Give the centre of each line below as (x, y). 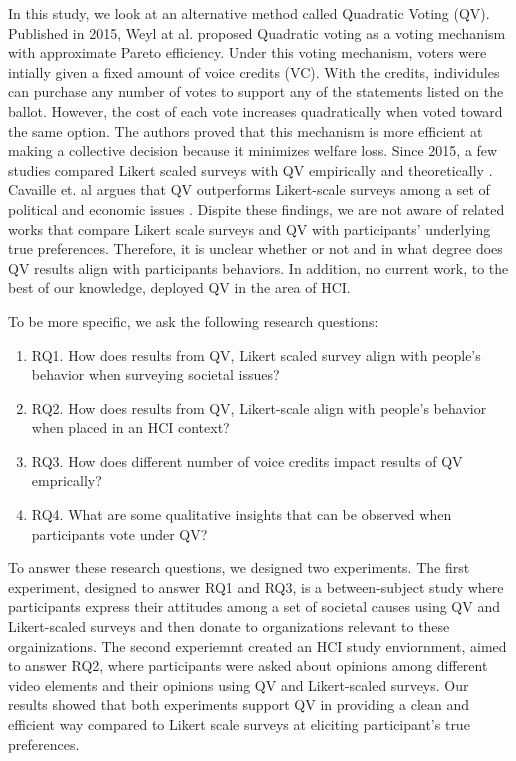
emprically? (66, 480)
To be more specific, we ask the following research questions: (193, 320)
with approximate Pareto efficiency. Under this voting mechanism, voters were (247, 52)
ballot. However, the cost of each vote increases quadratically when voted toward (255, 110)
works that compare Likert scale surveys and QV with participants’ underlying (249, 228)
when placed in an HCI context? (130, 427)
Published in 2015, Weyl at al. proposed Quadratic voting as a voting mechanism (257, 32)
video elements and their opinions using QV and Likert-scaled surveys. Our (238, 684)
